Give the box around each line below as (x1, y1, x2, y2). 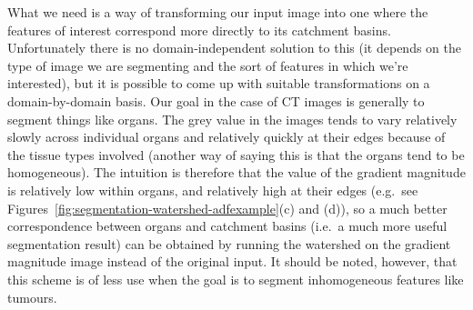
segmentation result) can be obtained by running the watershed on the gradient (7, 234, 451, 253)
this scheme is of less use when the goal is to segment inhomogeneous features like (7, 269, 464, 288)
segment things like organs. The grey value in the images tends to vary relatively (7, 109, 458, 128)
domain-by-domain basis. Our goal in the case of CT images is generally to (7, 91, 425, 110)
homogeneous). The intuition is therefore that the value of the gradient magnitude (7, 163, 466, 182)
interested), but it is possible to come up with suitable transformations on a (7, 74, 430, 93)
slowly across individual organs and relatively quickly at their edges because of (7, 127, 446, 146)
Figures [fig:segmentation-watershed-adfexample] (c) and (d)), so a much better (7, 198, 448, 217)
